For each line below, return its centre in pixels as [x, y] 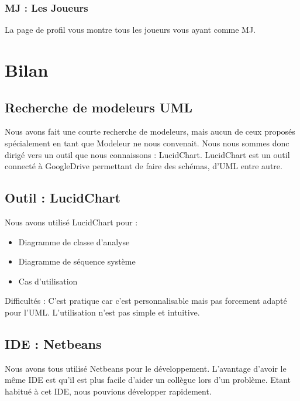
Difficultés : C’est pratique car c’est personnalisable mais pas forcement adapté [146, 301]
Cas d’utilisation [48, 281]
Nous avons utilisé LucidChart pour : [71, 222]
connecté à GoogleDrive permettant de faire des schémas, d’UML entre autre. [144, 166]
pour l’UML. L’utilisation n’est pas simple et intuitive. [102, 312]
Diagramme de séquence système [77, 261]
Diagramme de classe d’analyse [74, 241]
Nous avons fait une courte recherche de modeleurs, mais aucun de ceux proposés [150, 131]
